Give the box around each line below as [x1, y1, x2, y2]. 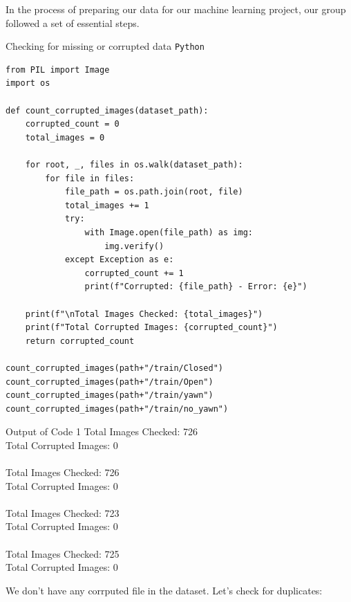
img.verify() [104, 241, 164, 251]
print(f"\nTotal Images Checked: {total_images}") [25, 309, 263, 319]
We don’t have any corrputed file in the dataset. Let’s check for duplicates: [6, 583, 323, 597]
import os [6, 78, 50, 89]
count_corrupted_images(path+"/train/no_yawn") [6, 403, 229, 414]
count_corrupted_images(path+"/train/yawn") [6, 390, 214, 401]
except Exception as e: [64, 255, 174, 265]
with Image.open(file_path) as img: [84, 227, 253, 237]
